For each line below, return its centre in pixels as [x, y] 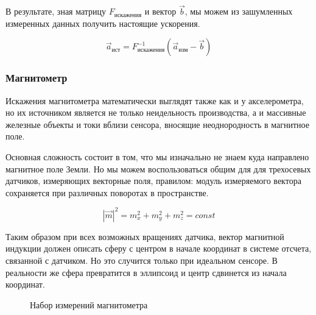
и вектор [160, 11]
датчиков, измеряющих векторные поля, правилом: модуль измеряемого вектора [153, 181]
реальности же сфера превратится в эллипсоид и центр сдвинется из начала [146, 272]
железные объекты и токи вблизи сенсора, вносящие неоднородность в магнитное [157, 124]
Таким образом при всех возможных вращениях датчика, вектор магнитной [145, 236]
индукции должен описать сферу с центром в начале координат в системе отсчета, [159, 248]
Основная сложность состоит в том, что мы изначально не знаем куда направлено [157, 157]
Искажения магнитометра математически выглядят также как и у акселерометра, [155, 100]
